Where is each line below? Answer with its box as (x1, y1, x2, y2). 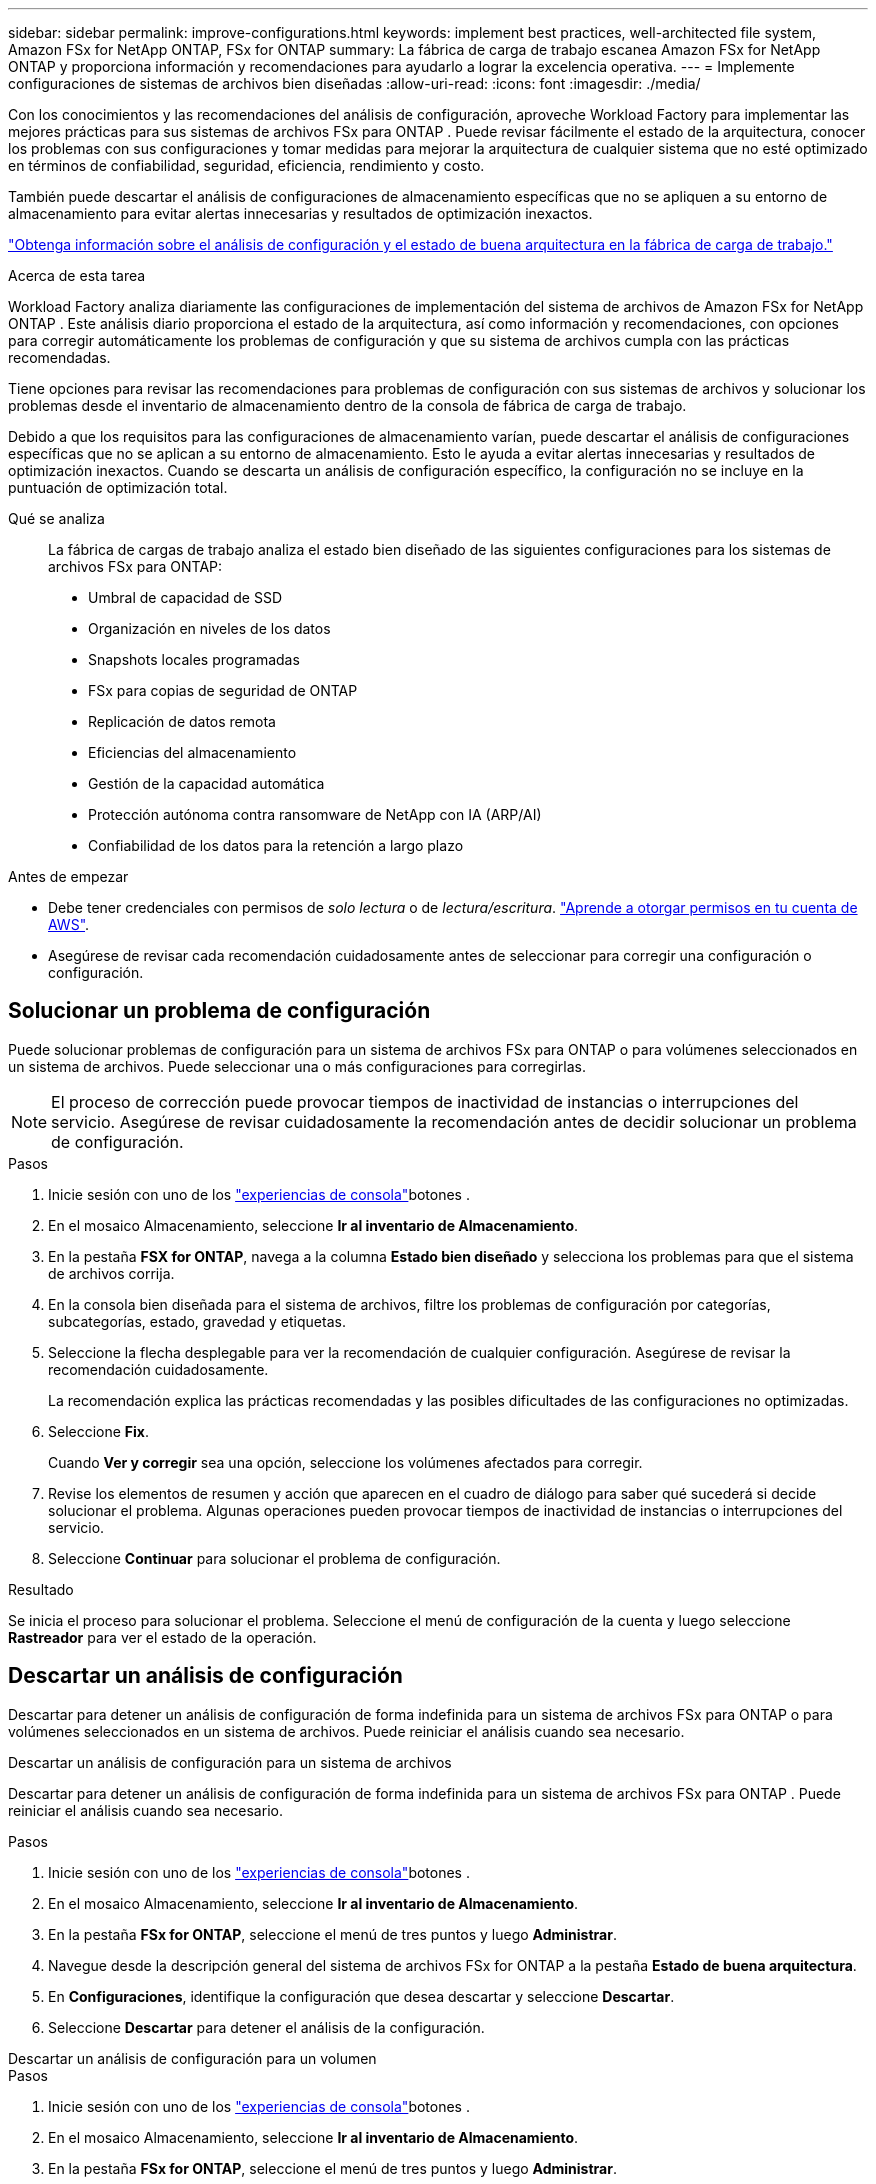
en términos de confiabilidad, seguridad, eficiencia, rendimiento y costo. (8, 157, 485, 174)
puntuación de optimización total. (8, 479, 228, 496)
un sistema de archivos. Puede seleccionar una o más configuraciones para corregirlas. (8, 1057, 586, 1075)
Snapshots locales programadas (88, 651, 300, 668)
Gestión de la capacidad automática (88, 775, 325, 792)
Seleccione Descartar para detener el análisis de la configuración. (48, 2018, 485, 2036)
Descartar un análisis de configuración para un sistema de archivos (8, 1753, 452, 1771)
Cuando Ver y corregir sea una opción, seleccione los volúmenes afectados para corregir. (48, 1453, 643, 1471)
